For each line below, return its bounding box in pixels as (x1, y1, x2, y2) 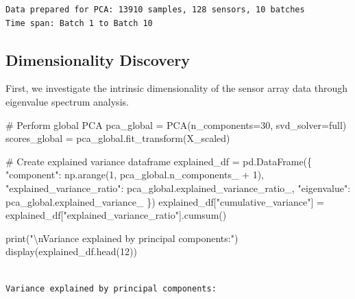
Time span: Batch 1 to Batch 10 (5, 18, 153, 28)
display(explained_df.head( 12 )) (5, 244, 137, 259)
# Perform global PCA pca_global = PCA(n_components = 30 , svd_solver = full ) (5, 117, 347, 132)
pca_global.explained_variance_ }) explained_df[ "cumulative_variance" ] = (5, 194, 324, 208)
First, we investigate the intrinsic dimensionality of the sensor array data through (5, 81, 348, 95)
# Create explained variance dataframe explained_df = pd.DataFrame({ (5, 154, 313, 168)
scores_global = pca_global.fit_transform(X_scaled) (5, 131, 230, 145)
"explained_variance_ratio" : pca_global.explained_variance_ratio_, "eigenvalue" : (5, 180, 351, 195)
